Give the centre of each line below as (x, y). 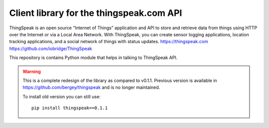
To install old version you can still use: (62, 96)
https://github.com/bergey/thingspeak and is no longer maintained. (91, 87)
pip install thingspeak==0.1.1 (70, 108)
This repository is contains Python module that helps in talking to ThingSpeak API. (93, 58)
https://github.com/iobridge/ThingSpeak (51, 48)
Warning (32, 71)
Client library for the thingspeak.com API (96, 13)
